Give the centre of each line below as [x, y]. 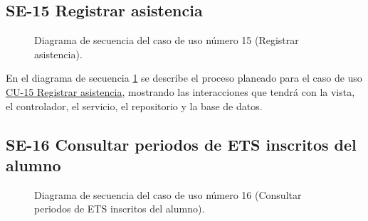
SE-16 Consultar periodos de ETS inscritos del [181, 144]
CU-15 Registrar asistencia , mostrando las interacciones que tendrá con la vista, [180, 91]
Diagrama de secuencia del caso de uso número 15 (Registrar [167, 40]
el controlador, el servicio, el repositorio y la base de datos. [134, 106]
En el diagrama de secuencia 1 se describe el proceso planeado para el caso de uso [184, 78]
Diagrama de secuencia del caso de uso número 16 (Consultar [168, 194]
